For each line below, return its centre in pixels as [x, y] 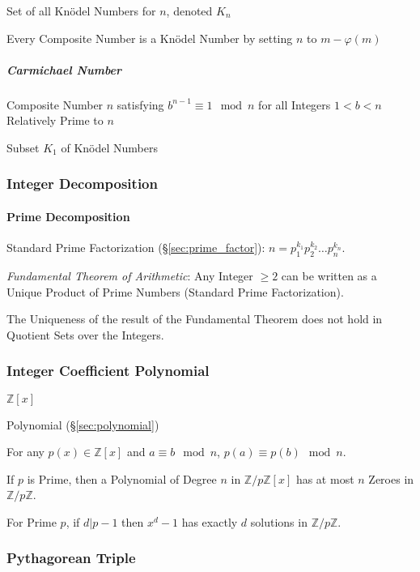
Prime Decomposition [68, 216]
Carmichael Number [64, 69]
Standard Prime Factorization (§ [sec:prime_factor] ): [136, 248]
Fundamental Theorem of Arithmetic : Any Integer [130, 275]
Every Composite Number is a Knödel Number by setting [150, 38]
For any [25, 452]
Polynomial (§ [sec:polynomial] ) [83, 424]
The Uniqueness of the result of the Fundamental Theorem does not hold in [195, 319]
